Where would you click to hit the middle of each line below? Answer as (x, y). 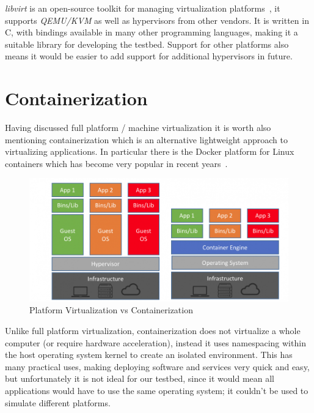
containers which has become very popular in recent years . (116, 163)
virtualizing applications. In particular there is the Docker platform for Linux (150, 151)
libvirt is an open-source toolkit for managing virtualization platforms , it (143, 8)
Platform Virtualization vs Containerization (111, 310)
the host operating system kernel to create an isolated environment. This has (149, 355)
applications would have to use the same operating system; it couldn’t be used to (157, 390)
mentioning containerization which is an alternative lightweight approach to (146, 139)
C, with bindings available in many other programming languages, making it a (152, 32)
